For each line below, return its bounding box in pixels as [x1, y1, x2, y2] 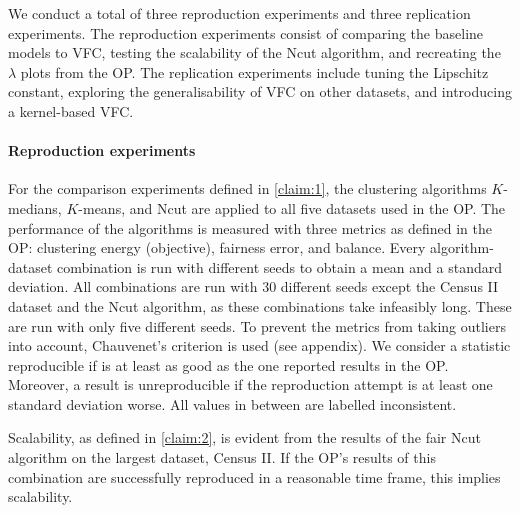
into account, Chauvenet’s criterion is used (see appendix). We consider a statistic [8, 335, 511, 356]
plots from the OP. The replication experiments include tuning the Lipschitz [20, 61, 489, 82]
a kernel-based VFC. [8, 100, 134, 121]
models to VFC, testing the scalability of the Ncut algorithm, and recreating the [8, 42, 501, 63]
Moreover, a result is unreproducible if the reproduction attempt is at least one [8, 374, 493, 395]
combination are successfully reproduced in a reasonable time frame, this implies [8, 466, 501, 487]
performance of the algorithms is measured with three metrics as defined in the [8, 217, 492, 238]
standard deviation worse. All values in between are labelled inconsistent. [8, 393, 457, 414]
